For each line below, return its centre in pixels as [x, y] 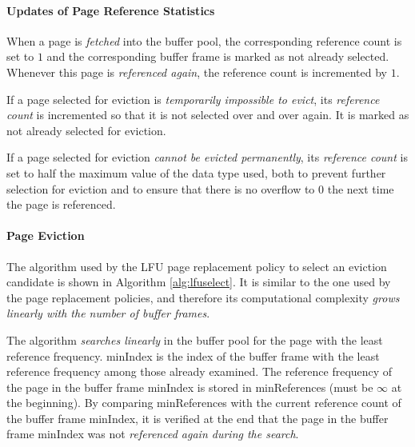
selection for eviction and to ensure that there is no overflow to [161, 188]
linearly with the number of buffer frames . [108, 313]
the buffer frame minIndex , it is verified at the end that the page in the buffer [198, 418]
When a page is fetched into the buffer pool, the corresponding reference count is [204, 40]
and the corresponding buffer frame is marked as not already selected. [218, 56]
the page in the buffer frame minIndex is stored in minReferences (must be [190, 387]
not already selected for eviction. [86, 130]
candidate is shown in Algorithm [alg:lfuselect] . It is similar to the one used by [199, 282]
